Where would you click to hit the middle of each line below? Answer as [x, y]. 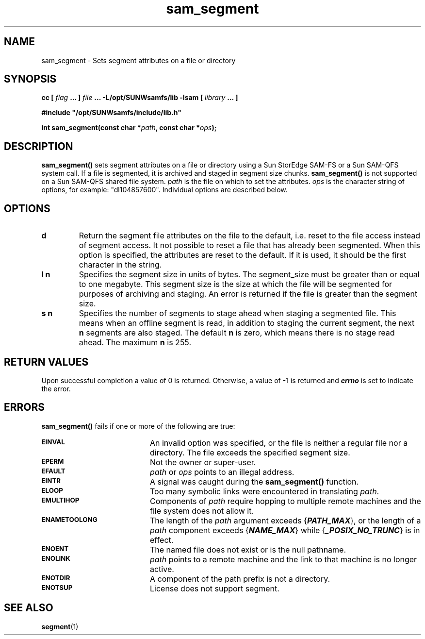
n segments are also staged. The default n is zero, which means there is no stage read [237, 333]
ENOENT [55, 548]
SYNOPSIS [30, 79]
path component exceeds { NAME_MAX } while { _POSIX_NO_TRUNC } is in [285, 530]
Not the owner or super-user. [203, 462]
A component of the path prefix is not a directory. [240, 579]
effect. [162, 540]
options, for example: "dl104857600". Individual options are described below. [164, 190]
